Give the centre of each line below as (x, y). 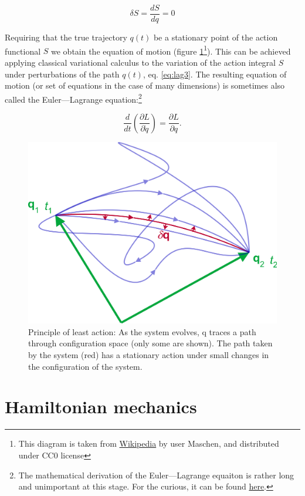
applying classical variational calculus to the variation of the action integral (140, 62)
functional (23, 51)
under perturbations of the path (62, 74)
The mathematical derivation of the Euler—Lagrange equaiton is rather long (156, 475)
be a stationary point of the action (216, 37)
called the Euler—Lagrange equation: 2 (73, 98)
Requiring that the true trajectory (66, 37)
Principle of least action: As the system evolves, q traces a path (142, 331)
